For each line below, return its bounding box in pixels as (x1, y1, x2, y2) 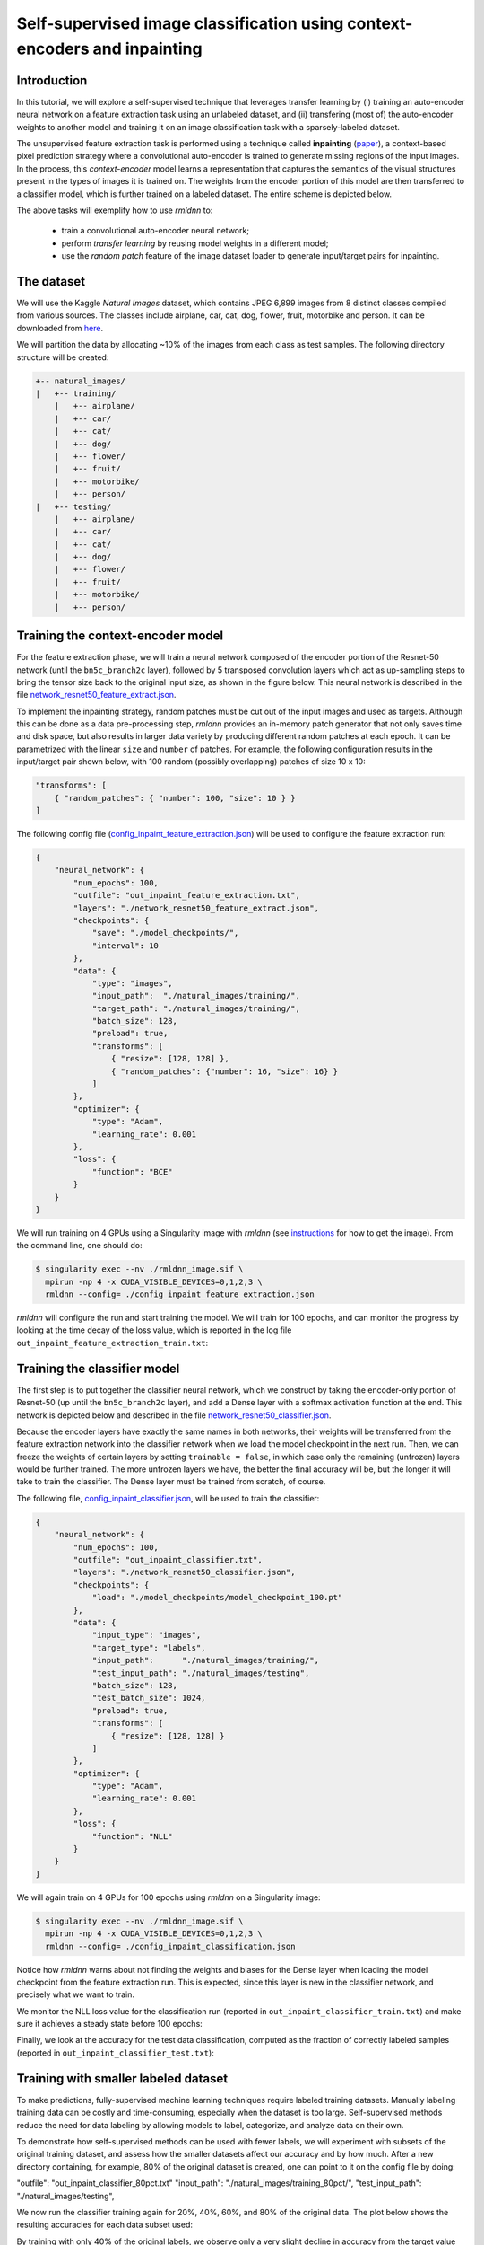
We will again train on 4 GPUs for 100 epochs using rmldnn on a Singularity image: (16, 1891, 322, 1903)
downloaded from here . (16, 322, 103, 333)
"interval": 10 (91, 940, 159, 951)
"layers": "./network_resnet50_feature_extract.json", (73, 902, 320, 913)
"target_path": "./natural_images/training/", (91, 1003, 300, 1014)
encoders (16, 39, 90, 58)
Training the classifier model (16, 1360, 180, 1376)
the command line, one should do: (16, 1240, 143, 1251)
